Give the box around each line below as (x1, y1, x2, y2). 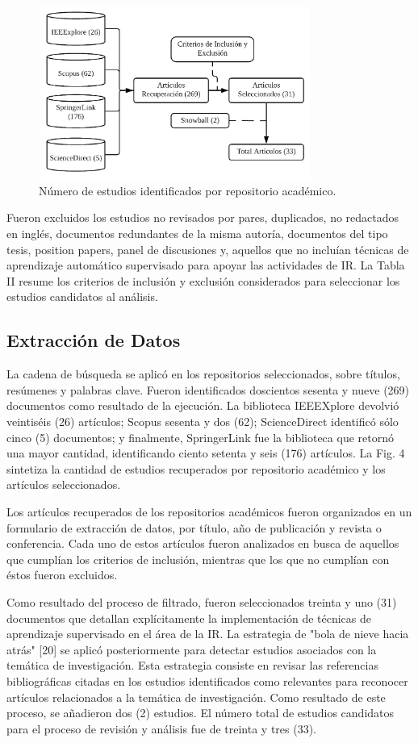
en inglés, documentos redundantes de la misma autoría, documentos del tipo (6, 225, 388, 242)
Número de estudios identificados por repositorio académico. (39, 182, 336, 198)
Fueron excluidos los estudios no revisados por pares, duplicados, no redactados (6, 209, 399, 226)
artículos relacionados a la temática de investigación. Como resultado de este (6, 688, 386, 705)
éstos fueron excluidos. (6, 566, 118, 583)
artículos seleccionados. (6, 476, 121, 493)
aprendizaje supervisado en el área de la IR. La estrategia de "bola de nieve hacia (6, 625, 409, 642)
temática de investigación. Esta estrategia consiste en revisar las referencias (6, 657, 378, 674)
